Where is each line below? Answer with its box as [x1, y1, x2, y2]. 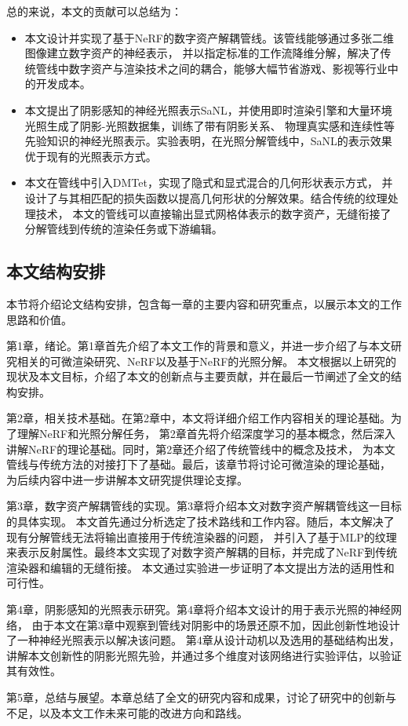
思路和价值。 [6, 311, 72, 327]
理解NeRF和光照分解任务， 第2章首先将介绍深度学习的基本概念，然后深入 [16, 425, 395, 442]
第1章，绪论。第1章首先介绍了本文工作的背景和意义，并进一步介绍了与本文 [6, 337, 391, 354]
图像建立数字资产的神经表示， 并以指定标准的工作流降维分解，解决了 [24, 45, 381, 61]
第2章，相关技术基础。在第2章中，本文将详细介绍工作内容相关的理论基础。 [6, 410, 391, 426]
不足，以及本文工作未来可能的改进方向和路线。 [6, 704, 248, 721]
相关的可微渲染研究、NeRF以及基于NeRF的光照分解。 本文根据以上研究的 [16, 352, 396, 369]
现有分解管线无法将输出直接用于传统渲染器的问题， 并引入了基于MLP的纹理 [6, 528, 397, 545]
